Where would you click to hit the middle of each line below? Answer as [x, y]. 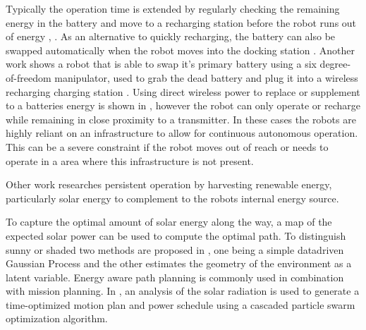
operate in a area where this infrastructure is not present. [130, 160]
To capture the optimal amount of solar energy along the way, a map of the [169, 222]
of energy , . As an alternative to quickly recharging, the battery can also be [171, 36]
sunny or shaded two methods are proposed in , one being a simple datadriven [175, 249]
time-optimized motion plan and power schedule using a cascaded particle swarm [181, 304]
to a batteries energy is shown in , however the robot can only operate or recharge [183, 105]
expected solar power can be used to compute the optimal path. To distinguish [176, 235]
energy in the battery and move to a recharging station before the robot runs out [181, 22]
